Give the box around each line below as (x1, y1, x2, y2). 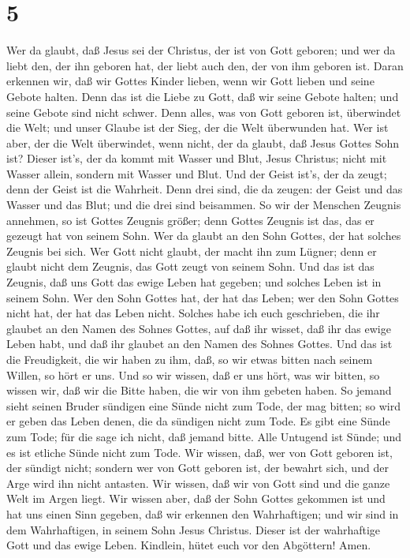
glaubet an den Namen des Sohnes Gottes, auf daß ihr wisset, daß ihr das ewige (6, 320, 391, 336)
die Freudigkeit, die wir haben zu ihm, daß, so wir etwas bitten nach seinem (6, 351, 373, 367)
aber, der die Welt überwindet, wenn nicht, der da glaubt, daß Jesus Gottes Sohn (6, 134, 400, 151)
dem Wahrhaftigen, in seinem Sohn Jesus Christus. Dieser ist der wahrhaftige (6, 521, 381, 537)
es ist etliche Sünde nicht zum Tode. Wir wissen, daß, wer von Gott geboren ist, (6, 444, 393, 460)
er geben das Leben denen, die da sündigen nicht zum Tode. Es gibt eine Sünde (6, 413, 390, 429)
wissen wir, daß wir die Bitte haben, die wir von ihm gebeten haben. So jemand (6, 382, 392, 399)
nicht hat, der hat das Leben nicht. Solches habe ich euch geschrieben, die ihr (6, 305, 380, 321)
